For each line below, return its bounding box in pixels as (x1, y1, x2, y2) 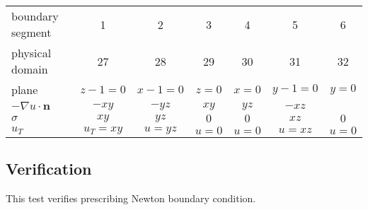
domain (11, 61, 48, 77)
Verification (6, 158, 92, 180)
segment (11, 24, 52, 40)
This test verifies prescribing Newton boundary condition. (6, 191, 256, 206)
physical (11, 45, 52, 61)
